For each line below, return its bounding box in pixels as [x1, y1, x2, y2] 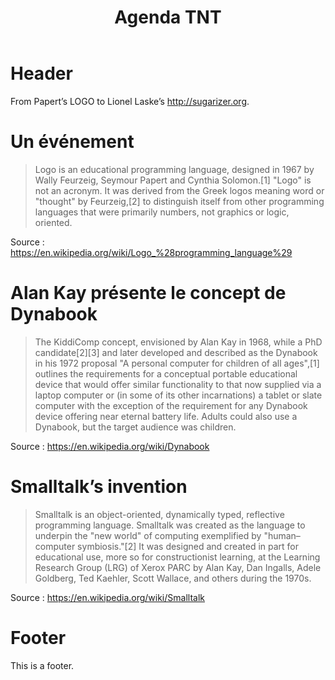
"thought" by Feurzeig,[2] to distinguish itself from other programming [34, 195, 325, 207]
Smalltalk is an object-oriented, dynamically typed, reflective [34, 508, 285, 520]
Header [10, 62, 73, 85]
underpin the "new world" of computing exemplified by [34, 529, 262, 541]
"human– [263, 529, 301, 541]
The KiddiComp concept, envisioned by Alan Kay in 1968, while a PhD [34, 336, 323, 348]
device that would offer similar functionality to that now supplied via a [34, 378, 322, 390]
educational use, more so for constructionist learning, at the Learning [34, 551, 321, 563]
